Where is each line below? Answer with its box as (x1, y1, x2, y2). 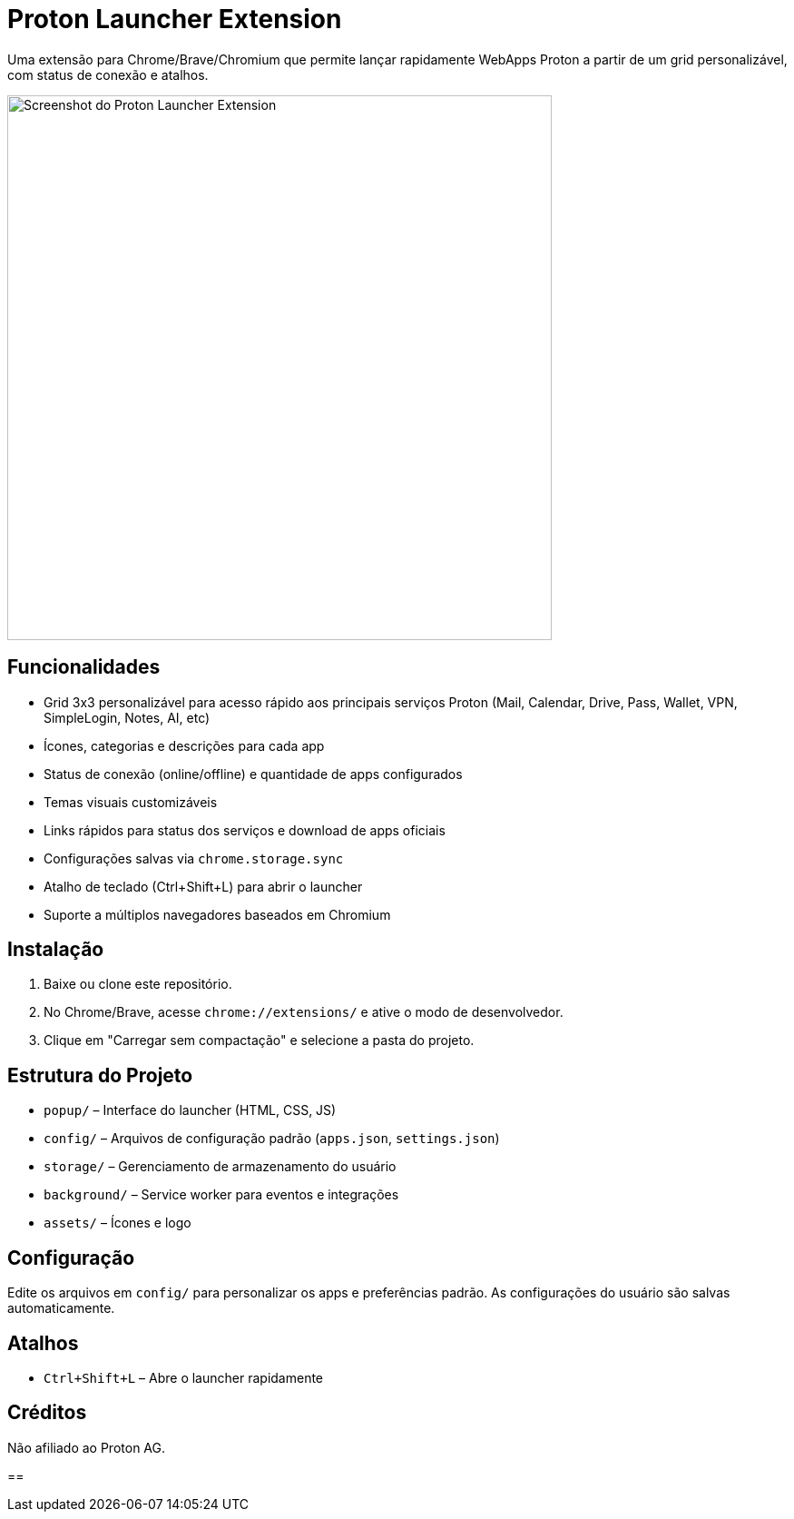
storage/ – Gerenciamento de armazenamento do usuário (44, 1159, 397, 1175)
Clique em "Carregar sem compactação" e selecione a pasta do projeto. (44, 1032, 475, 1049)
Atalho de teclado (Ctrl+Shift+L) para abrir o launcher (44, 878, 363, 894)
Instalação (7, 938, 104, 962)
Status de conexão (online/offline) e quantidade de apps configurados (44, 765, 463, 782)
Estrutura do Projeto (7, 1063, 193, 1087)
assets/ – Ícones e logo (44, 1215, 191, 1231)
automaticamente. (7, 1300, 115, 1317)
